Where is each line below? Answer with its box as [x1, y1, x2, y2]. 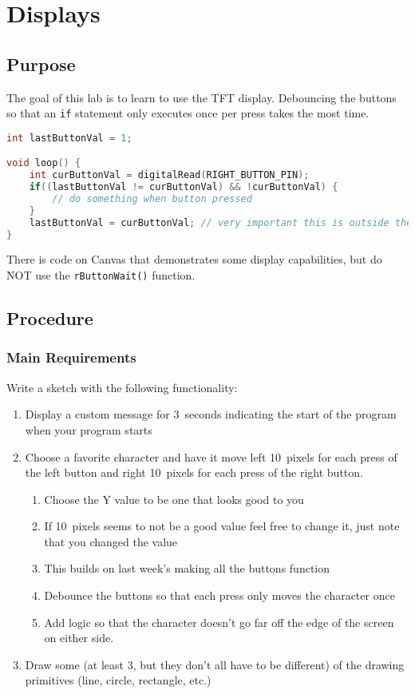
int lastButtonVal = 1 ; [6, 132, 132, 144]
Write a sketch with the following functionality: [6, 379, 238, 395]
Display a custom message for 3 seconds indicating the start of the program [25, 406, 397, 422]
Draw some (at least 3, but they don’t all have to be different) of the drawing [25, 656, 405, 672]
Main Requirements [6, 347, 136, 367]
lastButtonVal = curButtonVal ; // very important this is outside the [29, 216, 413, 228]
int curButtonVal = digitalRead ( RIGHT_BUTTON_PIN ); [29, 169, 310, 181]
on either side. [44, 629, 114, 646]
